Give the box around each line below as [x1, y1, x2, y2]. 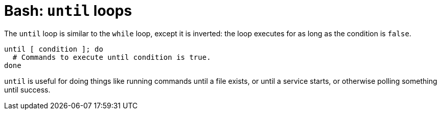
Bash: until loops [4, 2, 132, 19]
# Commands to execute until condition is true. [12, 53, 211, 61]
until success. [4, 85, 51, 94]
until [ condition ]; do [4, 44, 103, 53]
